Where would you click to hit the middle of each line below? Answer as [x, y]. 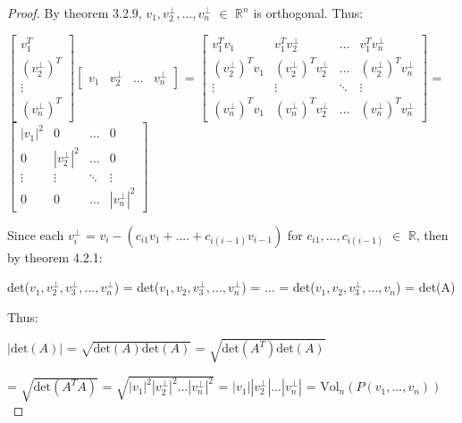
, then [432, 234]
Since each [36, 234]
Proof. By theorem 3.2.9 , [75, 12]
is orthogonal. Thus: [308, 12]
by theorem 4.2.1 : [55, 257]
